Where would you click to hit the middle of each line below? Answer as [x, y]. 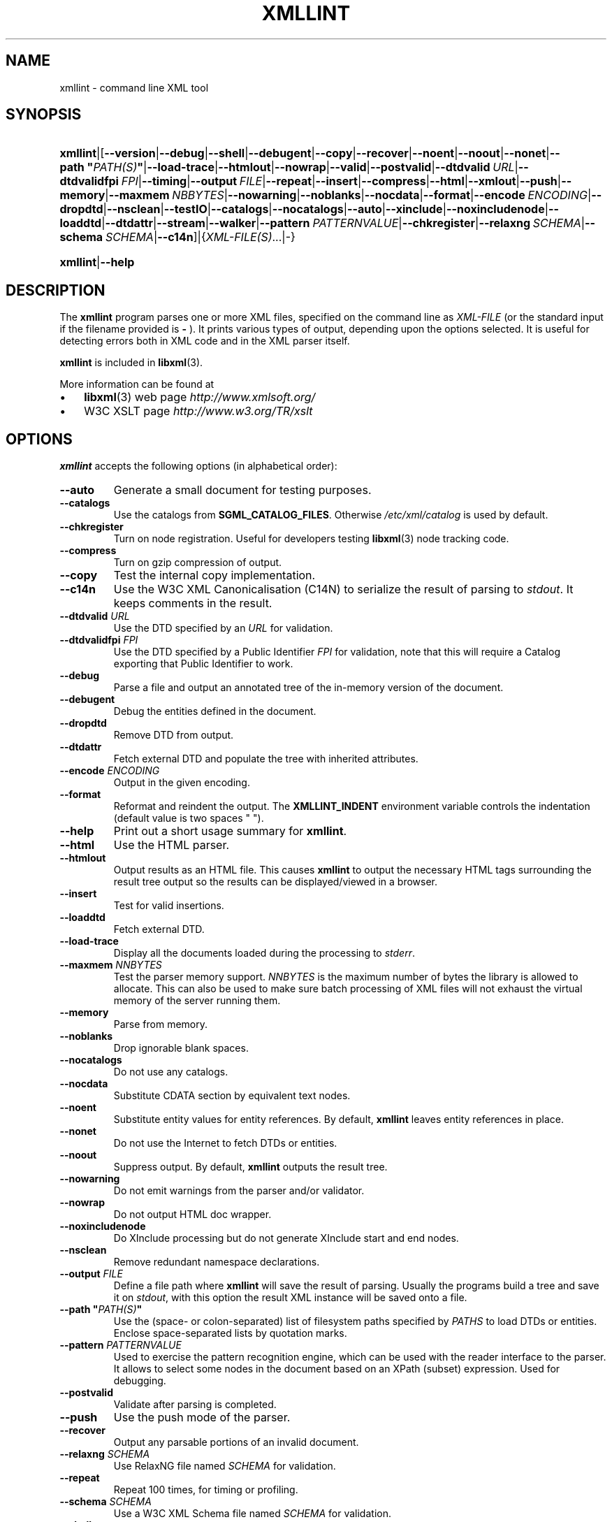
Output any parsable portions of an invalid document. [236, 1442]
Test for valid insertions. [169, 906]
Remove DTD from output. [174, 735]
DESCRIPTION [56, 290]
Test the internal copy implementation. [214, 575]
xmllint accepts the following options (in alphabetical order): [198, 466]
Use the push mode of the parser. [202, 1418]
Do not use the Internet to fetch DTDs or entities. [225, 1143]
